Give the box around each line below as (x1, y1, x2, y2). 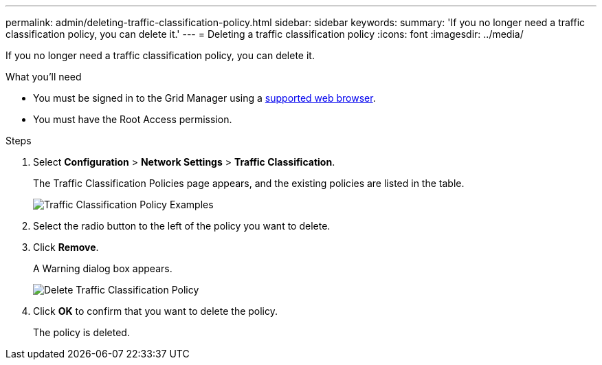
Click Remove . (33, 241, 99, 253)
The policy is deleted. (33, 327, 130, 338)
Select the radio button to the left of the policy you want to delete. (33, 220, 331, 232)
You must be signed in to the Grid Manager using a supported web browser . (33, 92, 376, 104)
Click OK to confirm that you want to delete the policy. (33, 305, 278, 317)
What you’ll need (5, 71, 82, 82)
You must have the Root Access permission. (33, 113, 232, 125)
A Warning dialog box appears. (33, 263, 172, 274)
